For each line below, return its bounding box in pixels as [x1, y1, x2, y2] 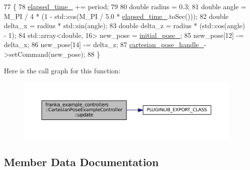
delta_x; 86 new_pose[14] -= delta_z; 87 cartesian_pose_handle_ [4, 39, 204, 50]
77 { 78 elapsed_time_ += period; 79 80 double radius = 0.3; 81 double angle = [4, 1, 247, 11]
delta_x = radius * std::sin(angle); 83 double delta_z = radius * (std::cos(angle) [4, 20, 245, 31]
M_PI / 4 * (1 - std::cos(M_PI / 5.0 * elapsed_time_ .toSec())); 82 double [4, 11, 229, 21]
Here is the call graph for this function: [4, 65, 121, 75]
